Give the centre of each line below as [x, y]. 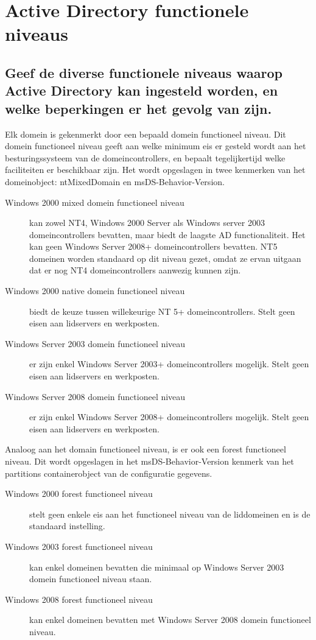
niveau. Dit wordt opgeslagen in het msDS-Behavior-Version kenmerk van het [149, 461]
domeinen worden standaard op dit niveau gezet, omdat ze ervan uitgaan [165, 258]
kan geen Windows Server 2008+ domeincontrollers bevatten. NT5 [153, 246]
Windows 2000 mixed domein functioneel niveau [95, 202]
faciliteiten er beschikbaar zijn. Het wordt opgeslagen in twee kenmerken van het [155, 170]
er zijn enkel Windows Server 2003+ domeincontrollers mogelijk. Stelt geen [169, 364]
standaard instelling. [67, 526]
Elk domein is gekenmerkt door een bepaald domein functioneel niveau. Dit [146, 134]
